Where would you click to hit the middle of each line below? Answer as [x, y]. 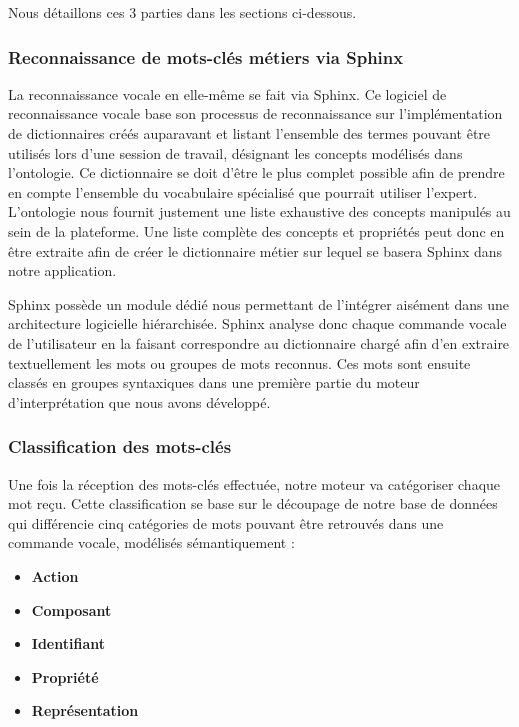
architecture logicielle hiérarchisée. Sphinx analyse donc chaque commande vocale [257, 323]
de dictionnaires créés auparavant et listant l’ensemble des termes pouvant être [249, 133]
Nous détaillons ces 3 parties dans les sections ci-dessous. [182, 12]
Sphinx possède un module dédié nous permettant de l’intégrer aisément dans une [259, 303]
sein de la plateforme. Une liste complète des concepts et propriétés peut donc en [256, 230]
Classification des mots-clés [120, 446]
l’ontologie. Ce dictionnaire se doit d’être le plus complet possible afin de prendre [256, 172]
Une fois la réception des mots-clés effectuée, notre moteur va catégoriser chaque [254, 483]
